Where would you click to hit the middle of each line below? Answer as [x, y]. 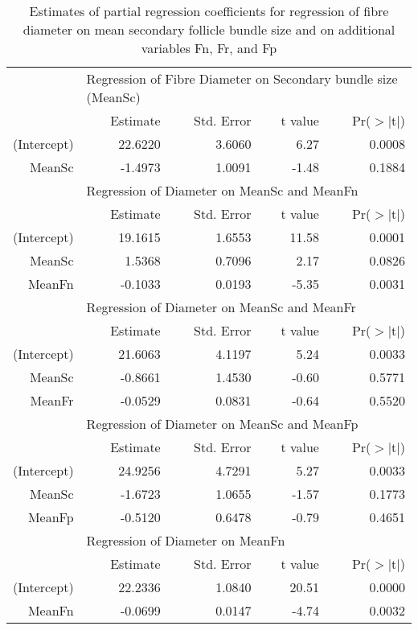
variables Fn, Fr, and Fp [209, 48]
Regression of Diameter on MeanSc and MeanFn [222, 190]
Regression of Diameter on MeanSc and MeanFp [222, 424]
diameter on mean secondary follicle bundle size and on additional [209, 29]
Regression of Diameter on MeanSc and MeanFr [221, 307]
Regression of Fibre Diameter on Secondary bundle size [242, 78]
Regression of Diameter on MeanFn [186, 540]
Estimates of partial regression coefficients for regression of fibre [209, 11]
